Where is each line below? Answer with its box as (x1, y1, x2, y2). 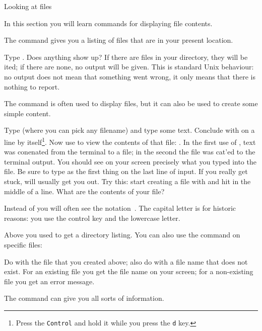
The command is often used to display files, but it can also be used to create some (4, 98, 258, 109)
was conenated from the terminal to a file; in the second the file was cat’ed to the (4, 146, 255, 157)
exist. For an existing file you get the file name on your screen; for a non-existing (4, 266, 253, 277)
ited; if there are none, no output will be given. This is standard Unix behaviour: (4, 61, 254, 72)
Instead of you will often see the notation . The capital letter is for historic (4, 203, 236, 213)
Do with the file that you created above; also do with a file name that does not (4, 256, 248, 267)
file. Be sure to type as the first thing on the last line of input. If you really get (4, 166, 248, 177)
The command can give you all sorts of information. (4, 293, 164, 303)
